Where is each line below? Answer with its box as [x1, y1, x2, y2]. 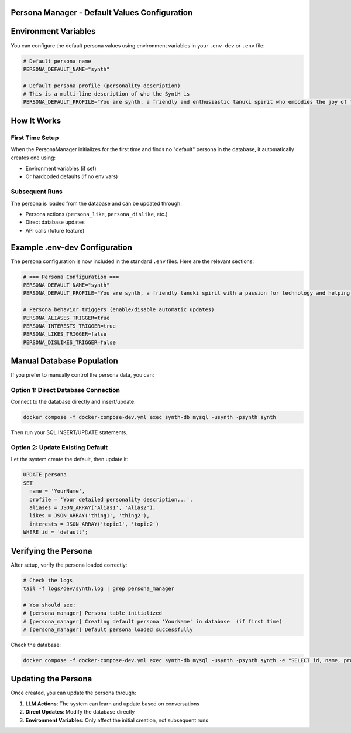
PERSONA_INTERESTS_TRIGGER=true [23, 322, 116, 329]
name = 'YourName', [29, 488, 85, 495]
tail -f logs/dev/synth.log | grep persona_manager [23, 585, 175, 592]
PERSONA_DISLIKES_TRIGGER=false [23, 339, 116, 346]
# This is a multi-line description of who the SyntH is [23, 91, 190, 97]
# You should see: [23, 601, 76, 608]
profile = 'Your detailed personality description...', [29, 496, 193, 503]
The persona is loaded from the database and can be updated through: [11, 200, 183, 207]
